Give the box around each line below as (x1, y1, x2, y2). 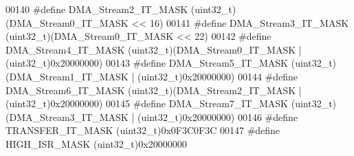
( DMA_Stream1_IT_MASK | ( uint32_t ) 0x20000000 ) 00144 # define (5, 69, 298, 83)
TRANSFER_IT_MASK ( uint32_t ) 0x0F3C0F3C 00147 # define (5, 123, 280, 137)
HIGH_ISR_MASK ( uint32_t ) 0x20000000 (5, 136, 187, 151)
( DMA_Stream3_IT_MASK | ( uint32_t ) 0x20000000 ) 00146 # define (5, 109, 298, 124)
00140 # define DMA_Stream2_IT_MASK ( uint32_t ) (5, 2, 236, 16)
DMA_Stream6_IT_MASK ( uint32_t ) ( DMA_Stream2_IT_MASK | (5, 82, 302, 97)
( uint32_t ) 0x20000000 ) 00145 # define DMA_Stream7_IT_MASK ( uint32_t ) (5, 96, 337, 111)
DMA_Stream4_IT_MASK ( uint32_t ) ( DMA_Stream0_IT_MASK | (5, 42, 302, 56)
